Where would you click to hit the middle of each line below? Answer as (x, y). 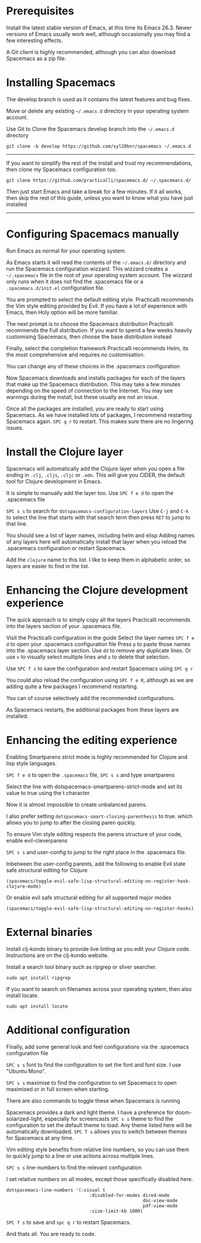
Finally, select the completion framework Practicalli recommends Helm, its (98, 348)
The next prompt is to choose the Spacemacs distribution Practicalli (90, 324)
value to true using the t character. (49, 792)
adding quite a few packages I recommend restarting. (72, 686)
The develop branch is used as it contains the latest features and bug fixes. (99, 99)
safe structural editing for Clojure (47, 870)
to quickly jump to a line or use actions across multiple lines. (80, 1155)
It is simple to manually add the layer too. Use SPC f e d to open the (90, 493)
